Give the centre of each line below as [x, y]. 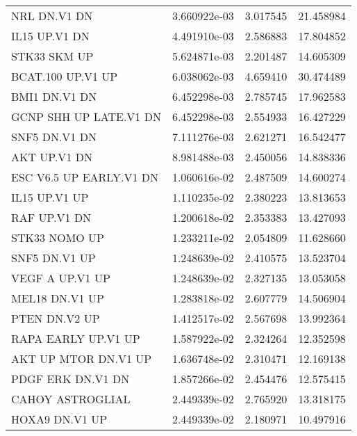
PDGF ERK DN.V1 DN [70, 379]
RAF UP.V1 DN [51, 217]
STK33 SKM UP [52, 56]
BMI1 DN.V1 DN [54, 96]
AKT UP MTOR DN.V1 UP [82, 358]
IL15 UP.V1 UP [50, 197]
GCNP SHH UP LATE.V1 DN [86, 116]
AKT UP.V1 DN [52, 157]
